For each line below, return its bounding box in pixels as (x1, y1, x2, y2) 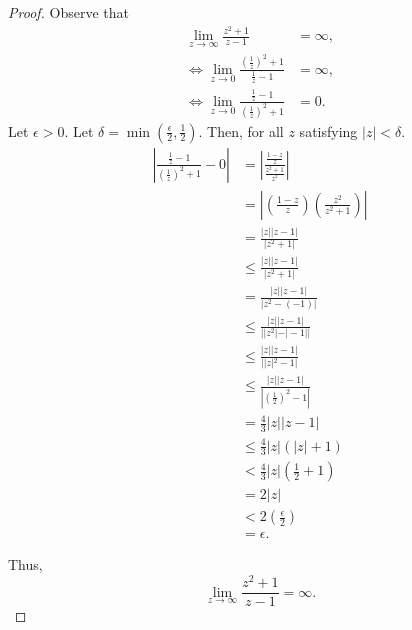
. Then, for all (198, 120, 284, 141)
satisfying (299, 120, 358, 141)
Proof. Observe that (8, 2, 130, 22)
